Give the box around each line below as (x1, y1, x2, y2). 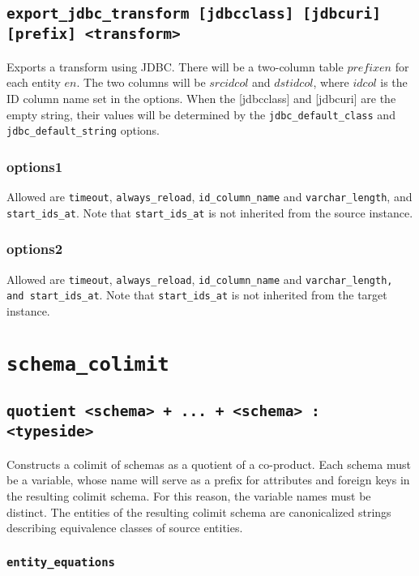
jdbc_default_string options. (6, 122, 160, 139)
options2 (6, 239, 63, 259)
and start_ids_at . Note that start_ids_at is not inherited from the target (6, 286, 387, 303)
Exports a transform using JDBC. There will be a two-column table (6, 58, 344, 75)
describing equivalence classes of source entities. (6, 519, 243, 536)
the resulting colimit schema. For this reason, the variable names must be (6, 487, 371, 504)
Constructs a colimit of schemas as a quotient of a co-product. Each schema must (6, 455, 411, 472)
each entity (6, 74, 61, 91)
